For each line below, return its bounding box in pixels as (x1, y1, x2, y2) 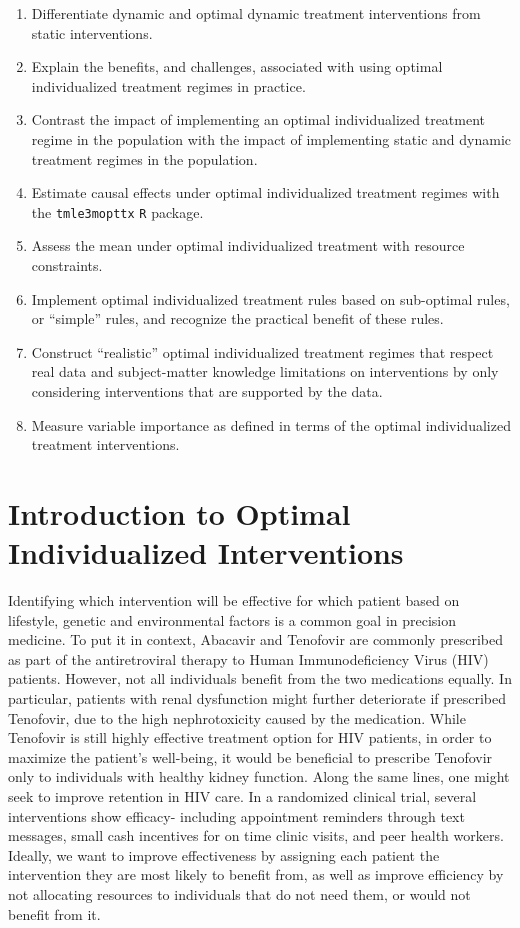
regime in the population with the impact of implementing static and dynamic (31, 128, 512, 149)
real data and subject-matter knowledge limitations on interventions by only (31, 361, 499, 382)
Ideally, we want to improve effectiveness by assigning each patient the (8, 844, 440, 865)
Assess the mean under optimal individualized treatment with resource (31, 235, 465, 256)
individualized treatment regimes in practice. (31, 75, 306, 96)
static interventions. (31, 22, 153, 43)
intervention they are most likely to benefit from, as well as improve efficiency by (8, 864, 504, 885)
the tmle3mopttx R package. (31, 201, 204, 222)
